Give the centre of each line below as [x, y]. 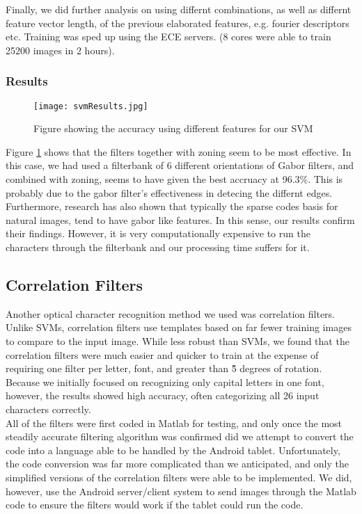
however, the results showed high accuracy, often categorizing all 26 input [163, 395]
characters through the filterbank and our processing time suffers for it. [158, 247]
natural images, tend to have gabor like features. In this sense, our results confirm [180, 219]
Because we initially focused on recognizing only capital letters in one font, [165, 382]
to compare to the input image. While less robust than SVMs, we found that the [178, 340]
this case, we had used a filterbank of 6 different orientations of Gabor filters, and [180, 165]
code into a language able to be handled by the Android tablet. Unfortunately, [173, 450]
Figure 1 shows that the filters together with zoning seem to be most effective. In [179, 151]
